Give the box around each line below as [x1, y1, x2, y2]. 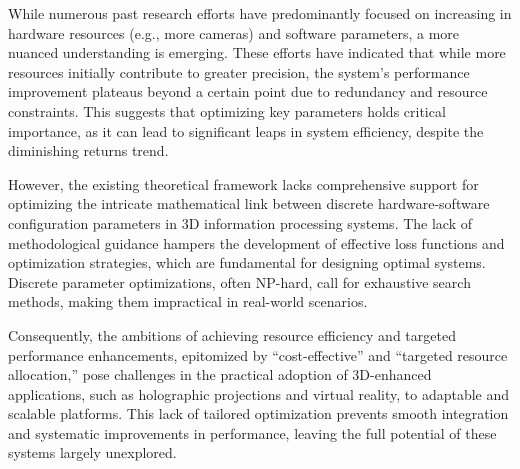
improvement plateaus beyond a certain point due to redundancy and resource [8, 81, 488, 102]
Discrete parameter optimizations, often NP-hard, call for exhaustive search [8, 271, 471, 292]
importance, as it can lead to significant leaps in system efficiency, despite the [8, 120, 484, 141]
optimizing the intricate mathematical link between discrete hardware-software [8, 193, 490, 214]
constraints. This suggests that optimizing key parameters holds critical [8, 100, 446, 121]
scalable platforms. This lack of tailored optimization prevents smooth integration [8, 403, 509, 424]
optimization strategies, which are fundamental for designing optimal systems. [8, 252, 486, 273]
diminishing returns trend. [8, 140, 169, 161]
